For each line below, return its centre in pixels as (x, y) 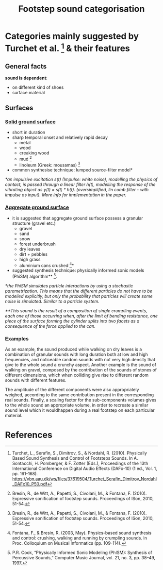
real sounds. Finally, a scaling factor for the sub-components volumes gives (81, 400)
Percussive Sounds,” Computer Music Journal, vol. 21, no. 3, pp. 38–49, (84, 558)
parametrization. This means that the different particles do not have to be (79, 291)
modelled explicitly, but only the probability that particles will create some (79, 296)
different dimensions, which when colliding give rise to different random (77, 375)
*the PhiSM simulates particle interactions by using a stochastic (69, 285)
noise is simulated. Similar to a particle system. (52, 301)
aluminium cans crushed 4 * (47, 265)
